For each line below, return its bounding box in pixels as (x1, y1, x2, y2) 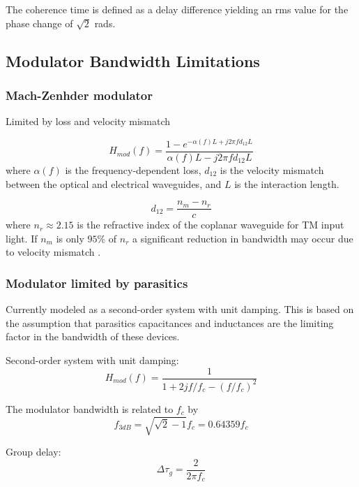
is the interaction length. (234, 176, 339, 191)
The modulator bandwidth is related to (6, 401, 174, 416)
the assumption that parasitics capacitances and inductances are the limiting (6, 315, 334, 330)
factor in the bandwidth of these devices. (6, 329, 180, 344)
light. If (6, 231, 38, 245)
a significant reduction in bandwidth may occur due (132, 231, 353, 245)
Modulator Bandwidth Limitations (6, 50, 260, 71)
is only (56, 231, 84, 245)
